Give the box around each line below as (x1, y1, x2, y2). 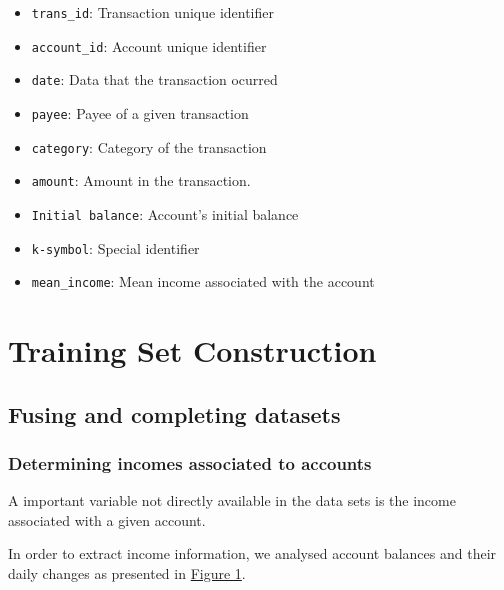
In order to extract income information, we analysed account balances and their (8, 543, 497, 564)
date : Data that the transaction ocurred (31, 69, 278, 90)
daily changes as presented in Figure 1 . (8, 563, 246, 584)
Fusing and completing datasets (8, 398, 341, 429)
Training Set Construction (8, 330, 377, 371)
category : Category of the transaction (31, 136, 267, 157)
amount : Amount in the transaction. (31, 170, 251, 191)
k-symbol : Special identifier (31, 237, 200, 258)
